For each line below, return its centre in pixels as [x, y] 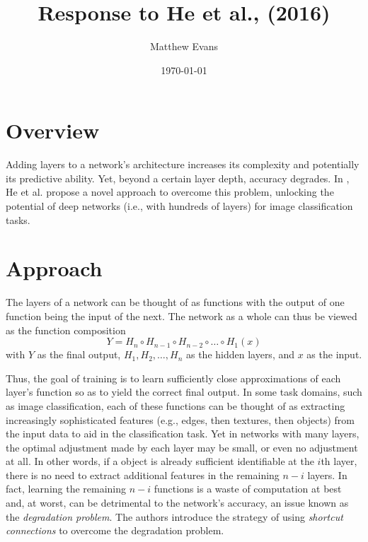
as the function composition [66, 330]
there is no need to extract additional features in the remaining [143, 475]
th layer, [339, 461]
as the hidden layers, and [240, 354]
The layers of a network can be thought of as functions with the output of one [175, 302]
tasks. [18, 219]
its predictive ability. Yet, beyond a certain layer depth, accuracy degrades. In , [178, 178]
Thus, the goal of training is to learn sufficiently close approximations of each [173, 378]
